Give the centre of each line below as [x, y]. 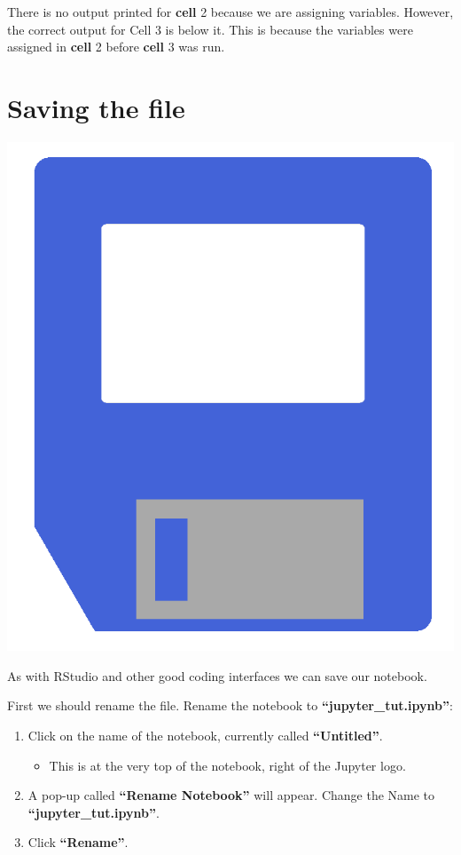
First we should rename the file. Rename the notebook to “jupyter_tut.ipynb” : [230, 705]
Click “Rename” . [78, 842]
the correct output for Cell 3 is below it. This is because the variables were [210, 29]
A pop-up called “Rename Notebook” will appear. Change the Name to [231, 795]
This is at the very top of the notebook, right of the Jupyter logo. [227, 765]
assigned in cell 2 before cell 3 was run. [116, 47]
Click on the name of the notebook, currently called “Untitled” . [205, 735]
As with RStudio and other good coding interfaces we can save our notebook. [217, 675]
